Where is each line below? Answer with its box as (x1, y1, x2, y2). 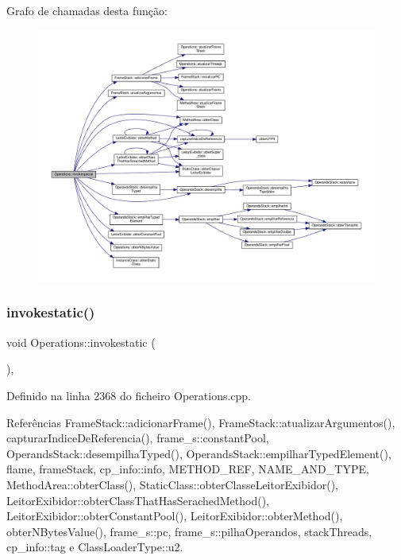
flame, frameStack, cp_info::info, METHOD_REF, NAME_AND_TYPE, (6, 461, 369, 477)
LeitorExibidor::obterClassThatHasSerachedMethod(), (6, 492, 270, 508)
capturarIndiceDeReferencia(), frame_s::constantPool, (6, 430, 269, 446)
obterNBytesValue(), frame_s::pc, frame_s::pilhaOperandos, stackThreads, (6, 523, 372, 539)
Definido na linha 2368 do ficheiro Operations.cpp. (6, 387, 252, 403)
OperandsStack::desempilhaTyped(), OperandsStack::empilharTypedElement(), (6, 445, 391, 461)
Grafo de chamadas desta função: (6, 2, 168, 18)
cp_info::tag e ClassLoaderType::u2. (6, 539, 183, 555)
